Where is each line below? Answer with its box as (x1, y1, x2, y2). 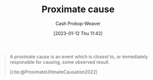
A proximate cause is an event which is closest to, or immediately (9, 54, 148, 60)
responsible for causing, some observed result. (9, 59, 110, 65)
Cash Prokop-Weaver (55, 20, 101, 26)
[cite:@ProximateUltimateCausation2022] (9, 69, 98, 75)
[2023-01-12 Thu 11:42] (53, 30, 103, 36)
